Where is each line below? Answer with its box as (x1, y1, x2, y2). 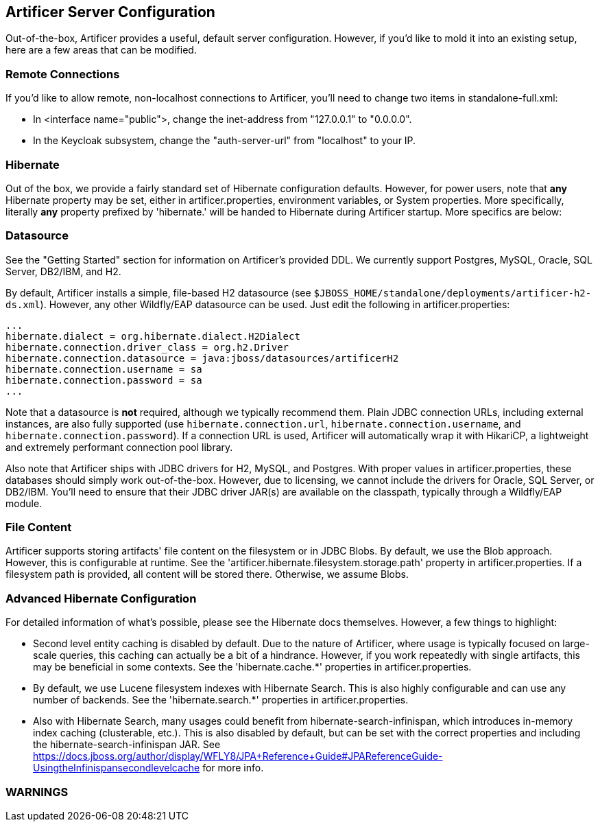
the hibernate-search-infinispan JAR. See (33, 738, 221, 751)
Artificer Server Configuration (5, 3, 215, 21)
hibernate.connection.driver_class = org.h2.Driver (5, 341, 289, 353)
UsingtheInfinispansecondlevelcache (33, 762, 200, 774)
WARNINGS (5, 784, 69, 799)
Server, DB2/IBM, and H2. (5, 265, 121, 277)
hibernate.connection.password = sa (5, 374, 202, 386)
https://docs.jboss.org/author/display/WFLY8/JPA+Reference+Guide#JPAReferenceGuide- (33, 750, 443, 762)
